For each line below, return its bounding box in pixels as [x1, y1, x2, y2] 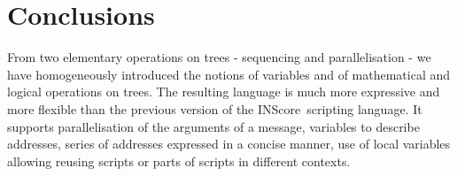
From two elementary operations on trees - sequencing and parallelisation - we [7, 48, 431, 66]
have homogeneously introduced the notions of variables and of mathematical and [7, 65, 451, 83]
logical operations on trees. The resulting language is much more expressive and [7, 82, 440, 101]
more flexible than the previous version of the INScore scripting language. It [7, 99, 422, 118]
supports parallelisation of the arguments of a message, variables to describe [7, 117, 420, 135]
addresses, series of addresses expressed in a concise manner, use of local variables [7, 134, 451, 153]
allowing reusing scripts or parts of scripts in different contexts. [7, 151, 351, 170]
